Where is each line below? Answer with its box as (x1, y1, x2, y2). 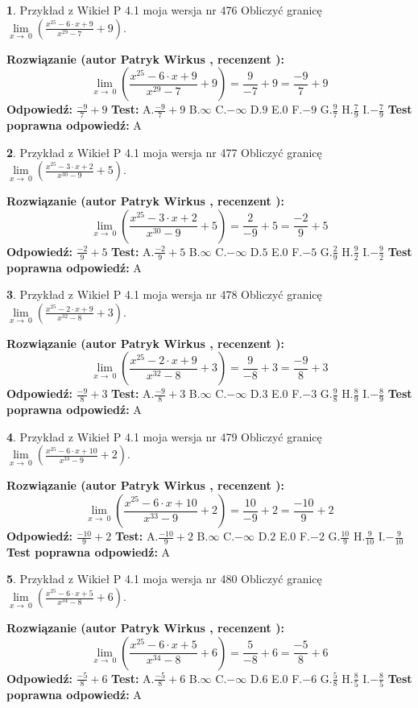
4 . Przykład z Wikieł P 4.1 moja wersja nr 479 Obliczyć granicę (6, 428, 322, 445)
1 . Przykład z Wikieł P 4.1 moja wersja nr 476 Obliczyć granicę (6, 2, 322, 18)
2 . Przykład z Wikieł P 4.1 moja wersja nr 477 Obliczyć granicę (6, 143, 322, 160)
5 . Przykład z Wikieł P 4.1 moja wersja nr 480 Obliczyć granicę (6, 570, 322, 587)
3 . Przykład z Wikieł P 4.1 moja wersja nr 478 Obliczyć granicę (6, 286, 322, 303)
